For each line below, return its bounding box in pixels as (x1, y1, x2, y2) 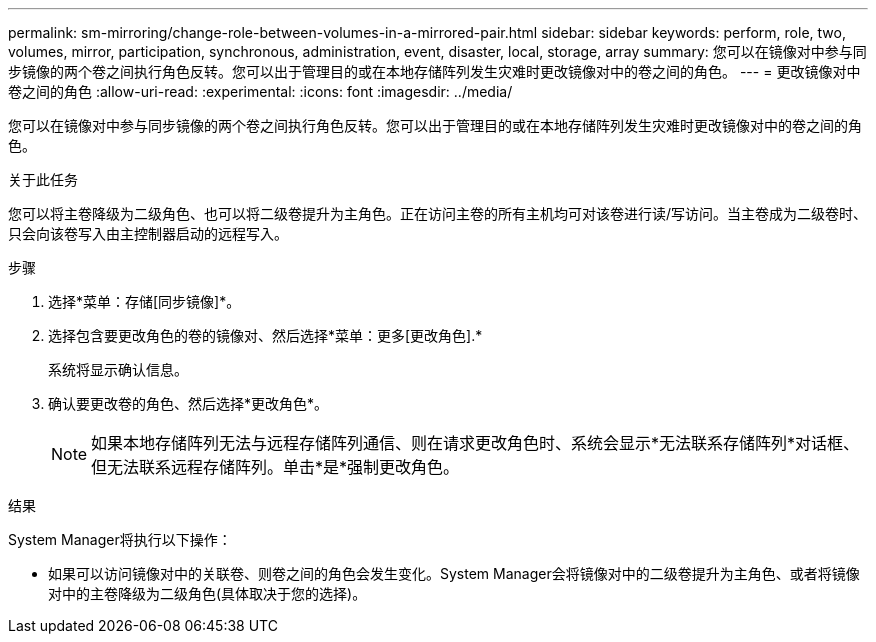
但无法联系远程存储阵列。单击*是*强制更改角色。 (91, 457, 460, 477)
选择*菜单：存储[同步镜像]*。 (48, 293, 241, 310)
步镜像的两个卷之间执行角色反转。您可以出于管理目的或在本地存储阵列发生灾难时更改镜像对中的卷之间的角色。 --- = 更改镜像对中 (8, 63, 861, 80)
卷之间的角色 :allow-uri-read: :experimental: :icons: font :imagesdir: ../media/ (8, 83, 513, 100)
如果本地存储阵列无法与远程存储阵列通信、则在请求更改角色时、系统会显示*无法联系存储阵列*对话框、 (91, 433, 860, 453)
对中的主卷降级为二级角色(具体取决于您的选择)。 (48, 585, 367, 602)
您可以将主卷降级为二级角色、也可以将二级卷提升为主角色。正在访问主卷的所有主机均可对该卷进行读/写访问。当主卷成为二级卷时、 (8, 205, 868, 222)
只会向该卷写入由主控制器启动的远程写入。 (8, 225, 288, 242)
